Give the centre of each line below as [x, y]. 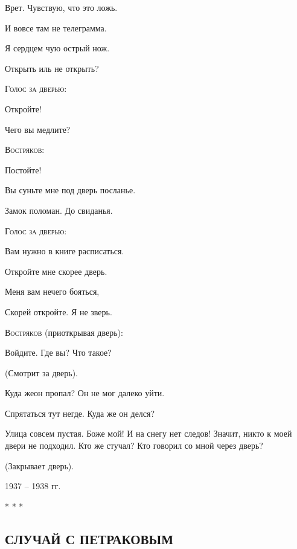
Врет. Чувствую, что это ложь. [61, 7]
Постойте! [23, 169]
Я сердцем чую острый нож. [57, 48]
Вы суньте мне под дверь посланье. [70, 190]
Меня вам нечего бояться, [52, 291]
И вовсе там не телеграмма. [56, 27]
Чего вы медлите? [38, 129]
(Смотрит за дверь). [42, 372]
